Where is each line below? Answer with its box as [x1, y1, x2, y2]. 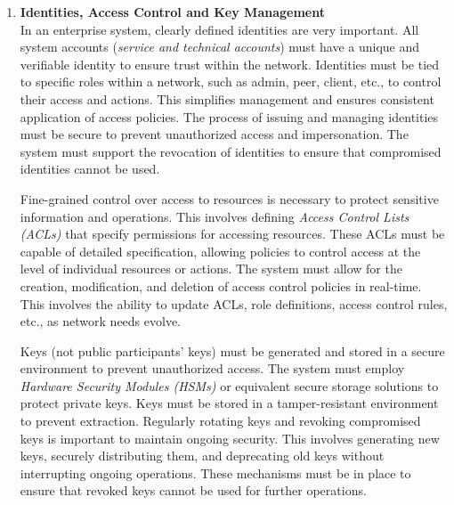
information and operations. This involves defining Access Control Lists [20, 207, 409, 225]
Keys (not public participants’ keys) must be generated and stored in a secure [20, 341, 445, 360]
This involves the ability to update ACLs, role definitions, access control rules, [20, 294, 448, 313]
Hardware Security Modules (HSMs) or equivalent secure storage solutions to [20, 376, 439, 395]
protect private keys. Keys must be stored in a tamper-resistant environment [20, 394, 439, 412]
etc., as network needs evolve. [20, 312, 182, 330]
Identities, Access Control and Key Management [20, 3, 325, 20]
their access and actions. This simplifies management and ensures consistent [20, 89, 434, 108]
